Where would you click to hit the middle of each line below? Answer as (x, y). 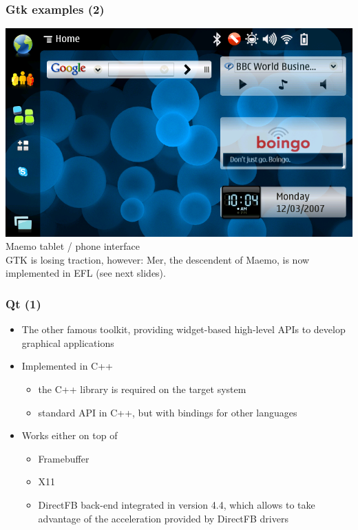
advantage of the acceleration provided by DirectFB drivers (163, 518)
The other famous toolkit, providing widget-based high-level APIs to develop (183, 329)
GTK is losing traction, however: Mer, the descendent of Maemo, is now (158, 259)
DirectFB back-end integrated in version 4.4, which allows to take (177, 504)
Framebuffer (64, 458)
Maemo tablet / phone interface (73, 246)
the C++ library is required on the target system (142, 389)
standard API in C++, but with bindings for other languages (168, 412)
